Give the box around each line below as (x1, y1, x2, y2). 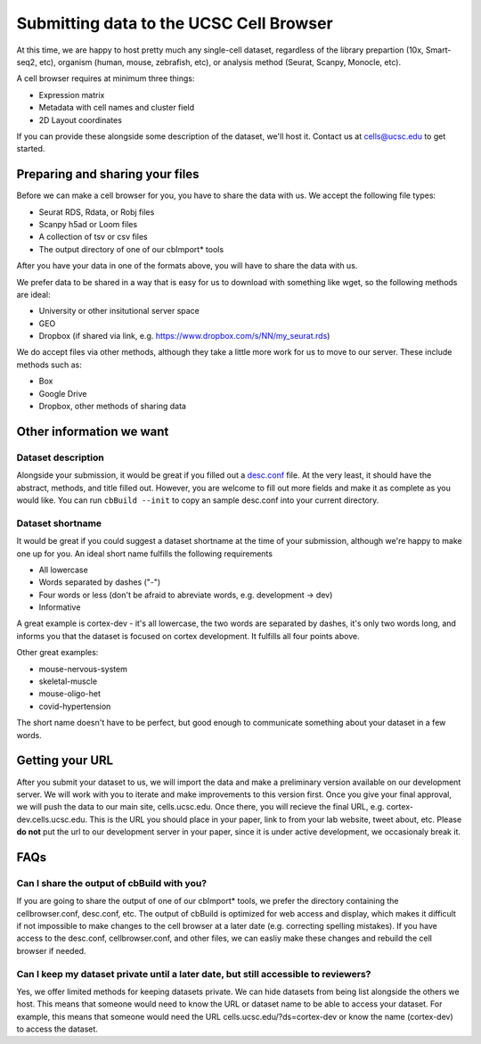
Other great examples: (16, 647, 99, 658)
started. (16, 144, 45, 154)
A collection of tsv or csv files (38, 232, 148, 243)
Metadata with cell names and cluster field (38, 103, 195, 113)
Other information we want (16, 423, 169, 439)
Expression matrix (38, 89, 105, 100)
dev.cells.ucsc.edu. (16, 814, 88, 825)
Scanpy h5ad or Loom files (38, 218, 138, 229)
